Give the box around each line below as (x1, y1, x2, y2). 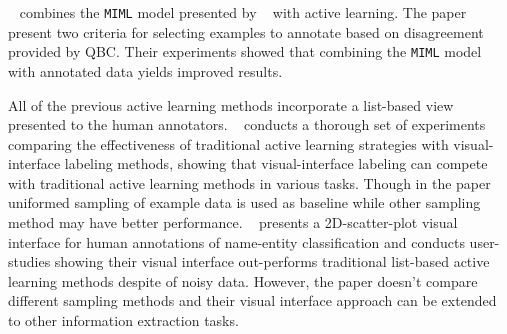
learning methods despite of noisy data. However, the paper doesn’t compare (8, 270, 478, 291)
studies (8, 251, 51, 272)
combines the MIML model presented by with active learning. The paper (19, 2, 467, 22)
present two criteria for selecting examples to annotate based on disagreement (8, 21, 484, 42)
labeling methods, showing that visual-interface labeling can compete (64, 153, 488, 174)
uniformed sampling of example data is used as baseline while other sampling (8, 192, 481, 213)
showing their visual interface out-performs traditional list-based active (54, 251, 490, 272)
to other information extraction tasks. (8, 310, 239, 331)
